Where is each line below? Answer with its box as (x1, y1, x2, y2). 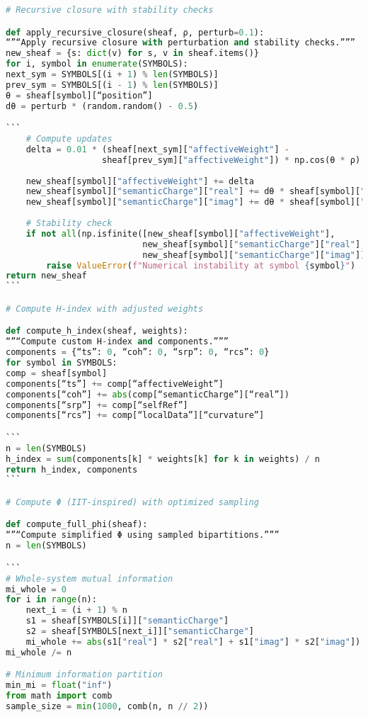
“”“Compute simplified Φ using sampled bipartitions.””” (6, 530, 280, 541)
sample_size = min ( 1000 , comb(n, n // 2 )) (6, 701, 209, 711)
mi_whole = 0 (6, 584, 67, 594)
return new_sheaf (6, 271, 87, 281)
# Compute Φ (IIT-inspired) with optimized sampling (6, 497, 259, 507)
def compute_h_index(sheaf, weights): (6, 326, 188, 337)
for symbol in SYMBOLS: (6, 358, 117, 368)
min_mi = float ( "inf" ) (6, 680, 113, 691)
